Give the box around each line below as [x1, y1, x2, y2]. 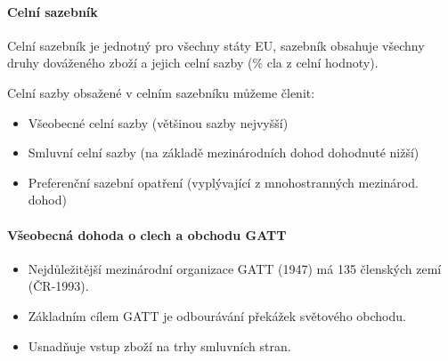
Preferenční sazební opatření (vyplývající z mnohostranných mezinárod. [28, 172, 419, 191]
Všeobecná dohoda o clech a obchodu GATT [7, 225, 287, 244]
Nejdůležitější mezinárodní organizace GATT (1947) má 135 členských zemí [28, 259, 442, 277]
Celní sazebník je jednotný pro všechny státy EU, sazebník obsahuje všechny [7, 36, 425, 54]
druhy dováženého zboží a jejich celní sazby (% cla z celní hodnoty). [7, 53, 379, 72]
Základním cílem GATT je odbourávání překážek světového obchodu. [28, 306, 406, 325]
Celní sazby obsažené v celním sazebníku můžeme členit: [7, 83, 315, 101]
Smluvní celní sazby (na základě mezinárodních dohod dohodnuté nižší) [28, 143, 419, 162]
